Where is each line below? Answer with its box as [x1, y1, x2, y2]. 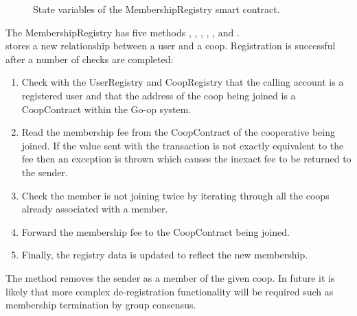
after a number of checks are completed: [5, 51, 174, 66]
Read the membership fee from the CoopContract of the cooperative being [21, 125, 335, 139]
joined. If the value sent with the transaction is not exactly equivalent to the [21, 138, 344, 152]
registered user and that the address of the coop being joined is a [21, 88, 296, 102]
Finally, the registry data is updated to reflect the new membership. [21, 247, 308, 262]
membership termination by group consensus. [5, 297, 196, 312]
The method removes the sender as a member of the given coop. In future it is [5, 270, 335, 284]
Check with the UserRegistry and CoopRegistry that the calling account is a [21, 75, 344, 89]
